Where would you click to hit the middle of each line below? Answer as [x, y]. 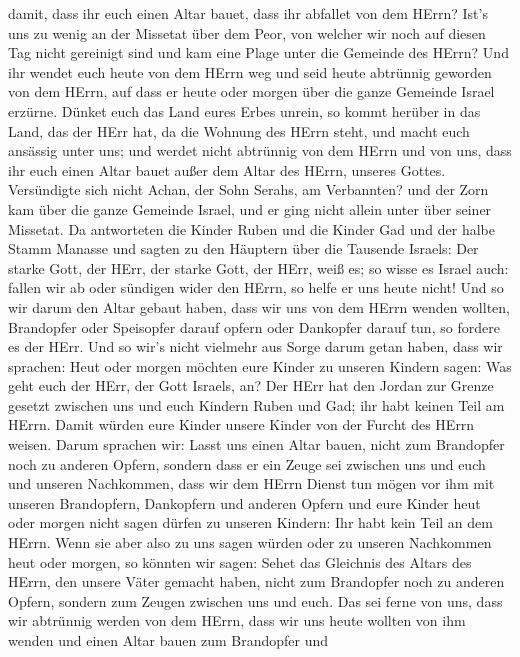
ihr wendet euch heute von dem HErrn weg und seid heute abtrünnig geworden [250, 71]
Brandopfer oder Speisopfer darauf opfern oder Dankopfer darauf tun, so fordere [254, 326]
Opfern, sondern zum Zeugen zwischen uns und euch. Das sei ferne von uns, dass [255, 600]
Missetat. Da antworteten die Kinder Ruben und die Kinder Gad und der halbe [251, 228]
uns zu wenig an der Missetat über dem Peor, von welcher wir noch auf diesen [247, 32]
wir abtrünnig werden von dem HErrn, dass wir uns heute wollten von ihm [237, 620]
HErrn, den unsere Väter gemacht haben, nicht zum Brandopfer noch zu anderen [256, 581]
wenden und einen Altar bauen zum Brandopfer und [168, 640]
